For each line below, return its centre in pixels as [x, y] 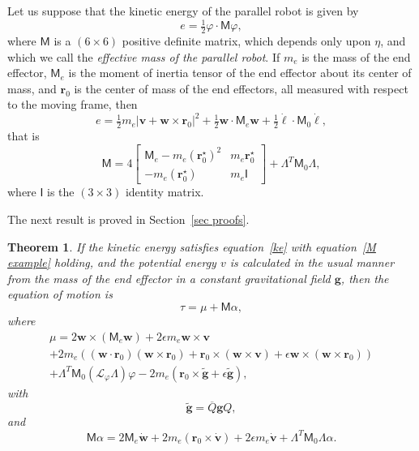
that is [24, 136]
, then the [365, 278]
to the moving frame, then [73, 104]
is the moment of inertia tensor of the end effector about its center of [240, 73]
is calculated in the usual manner [312, 262]
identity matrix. [165, 192]
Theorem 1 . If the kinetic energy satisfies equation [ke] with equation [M [192, 246]
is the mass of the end [356, 56]
